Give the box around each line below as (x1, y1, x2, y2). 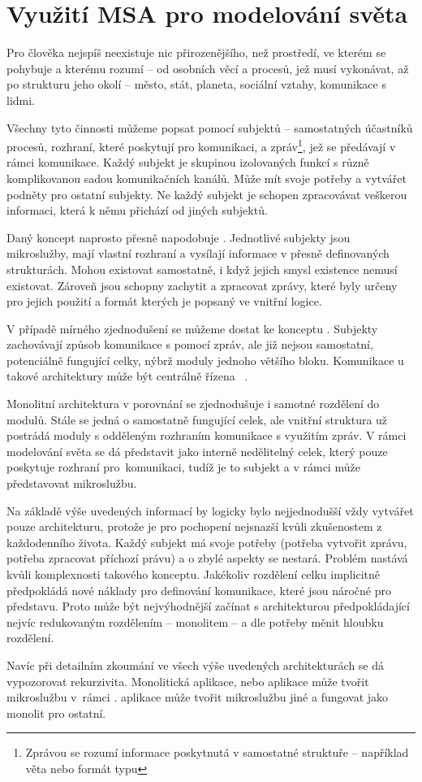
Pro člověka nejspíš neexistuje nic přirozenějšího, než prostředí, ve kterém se (6, 44, 386, 61)
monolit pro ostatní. (6, 704, 106, 721)
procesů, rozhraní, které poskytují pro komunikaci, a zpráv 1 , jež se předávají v (6, 136, 396, 154)
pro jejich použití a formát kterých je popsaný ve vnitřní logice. (6, 293, 322, 310)
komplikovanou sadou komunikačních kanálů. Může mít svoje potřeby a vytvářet (6, 169, 407, 186)
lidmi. (6, 91, 36, 108)
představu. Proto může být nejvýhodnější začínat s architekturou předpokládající (6, 597, 410, 615)
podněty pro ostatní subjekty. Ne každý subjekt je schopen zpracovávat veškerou (6, 185, 407, 202)
